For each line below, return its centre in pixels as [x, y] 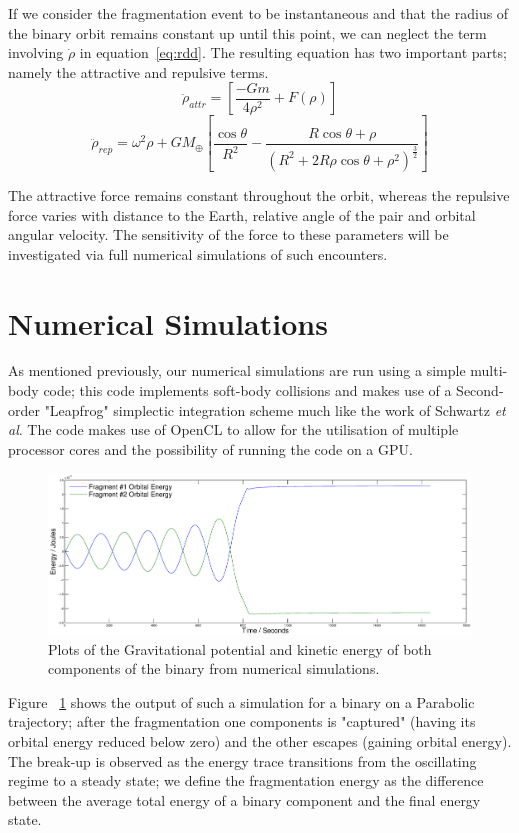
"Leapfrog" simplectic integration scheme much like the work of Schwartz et [275, 409]
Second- [480, 390]
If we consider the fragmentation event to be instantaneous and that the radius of [258, 13]
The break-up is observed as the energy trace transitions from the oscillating [242, 760]
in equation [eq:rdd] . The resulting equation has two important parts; [293, 52]
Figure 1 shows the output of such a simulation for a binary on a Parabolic [241, 701]
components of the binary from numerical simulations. [214, 668]
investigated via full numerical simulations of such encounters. [198, 253]
